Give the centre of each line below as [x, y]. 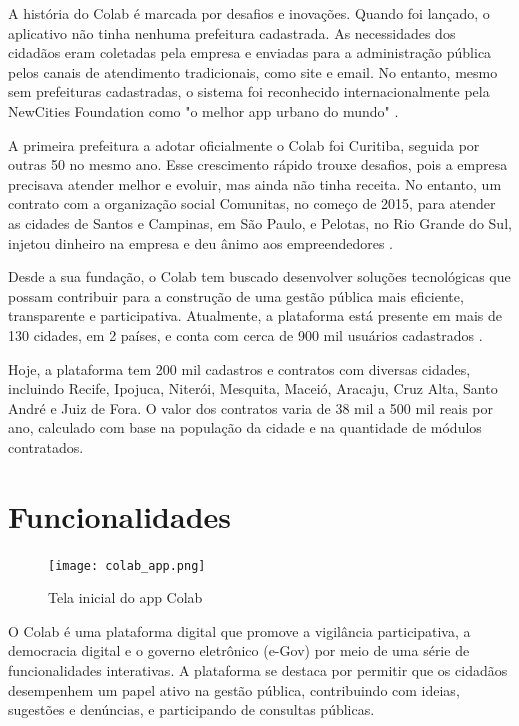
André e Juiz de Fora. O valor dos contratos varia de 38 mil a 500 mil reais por [251, 407]
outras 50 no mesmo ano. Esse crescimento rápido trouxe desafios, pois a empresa [258, 164]
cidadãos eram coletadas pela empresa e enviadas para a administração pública [250, 52]
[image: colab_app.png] [127, 565]
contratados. [46, 446]
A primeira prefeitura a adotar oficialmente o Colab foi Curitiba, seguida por [244, 144]
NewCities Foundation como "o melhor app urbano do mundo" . [203, 110]
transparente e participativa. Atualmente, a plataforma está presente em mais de [255, 315]
